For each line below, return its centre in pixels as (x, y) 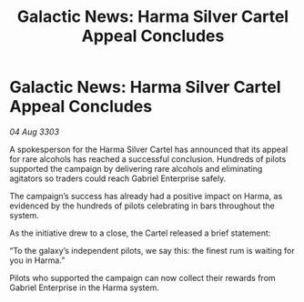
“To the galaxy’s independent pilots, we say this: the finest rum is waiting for (152, 250)
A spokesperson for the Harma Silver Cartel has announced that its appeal (149, 149)
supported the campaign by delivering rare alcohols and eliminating (136, 168)
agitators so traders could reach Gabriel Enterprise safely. (118, 178)
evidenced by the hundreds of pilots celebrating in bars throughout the (142, 206)
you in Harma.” (37, 260)
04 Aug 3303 (35, 131)
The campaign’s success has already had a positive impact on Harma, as (146, 196)
